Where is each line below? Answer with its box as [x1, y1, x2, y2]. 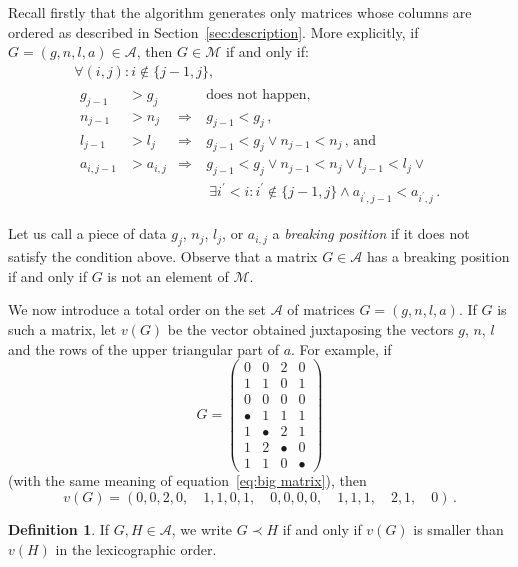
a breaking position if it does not [272, 223, 470, 244]
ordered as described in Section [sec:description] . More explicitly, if [8, 21, 419, 42]
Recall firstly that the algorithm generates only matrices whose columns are [8, 2, 472, 22]
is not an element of [107, 265, 229, 286]
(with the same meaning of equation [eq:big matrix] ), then [8, 470, 367, 491]
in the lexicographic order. [55, 538, 217, 559]
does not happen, [206, 87, 311, 102]
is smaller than [413, 519, 504, 540]
